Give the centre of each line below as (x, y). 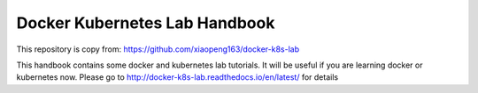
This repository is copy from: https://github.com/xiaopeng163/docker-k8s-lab (158, 49)
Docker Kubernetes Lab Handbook (146, 23)
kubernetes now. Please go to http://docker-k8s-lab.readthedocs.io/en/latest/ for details (177, 77)
